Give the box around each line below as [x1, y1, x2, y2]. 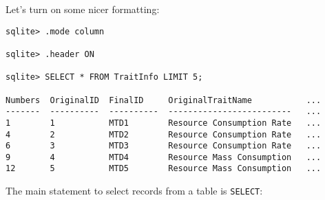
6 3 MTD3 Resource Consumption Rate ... [6, 141, 322, 151]
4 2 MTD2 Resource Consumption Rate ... [6, 129, 322, 140]
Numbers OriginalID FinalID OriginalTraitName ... [6, 95, 322, 105]
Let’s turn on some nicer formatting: [6, 2, 160, 16]
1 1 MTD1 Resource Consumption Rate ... [6, 118, 322, 128]
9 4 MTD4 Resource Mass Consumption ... [6, 152, 322, 162]
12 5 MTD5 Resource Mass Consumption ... [6, 164, 322, 174]
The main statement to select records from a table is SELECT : [6, 184, 263, 198]
